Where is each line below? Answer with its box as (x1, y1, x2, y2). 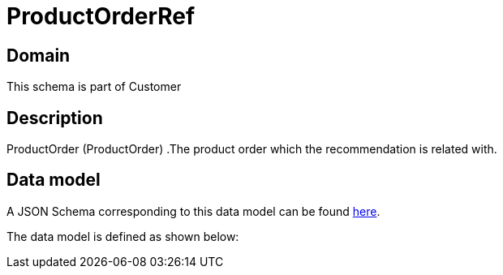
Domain (6, 45, 71, 66)
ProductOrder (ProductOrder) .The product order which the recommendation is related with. (6, 142, 497, 157)
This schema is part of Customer (6, 79, 182, 94)
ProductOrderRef (6, 2, 196, 30)
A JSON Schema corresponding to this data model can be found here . (6, 204, 380, 218)
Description (6, 107, 103, 128)
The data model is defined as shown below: (6, 229, 239, 243)
